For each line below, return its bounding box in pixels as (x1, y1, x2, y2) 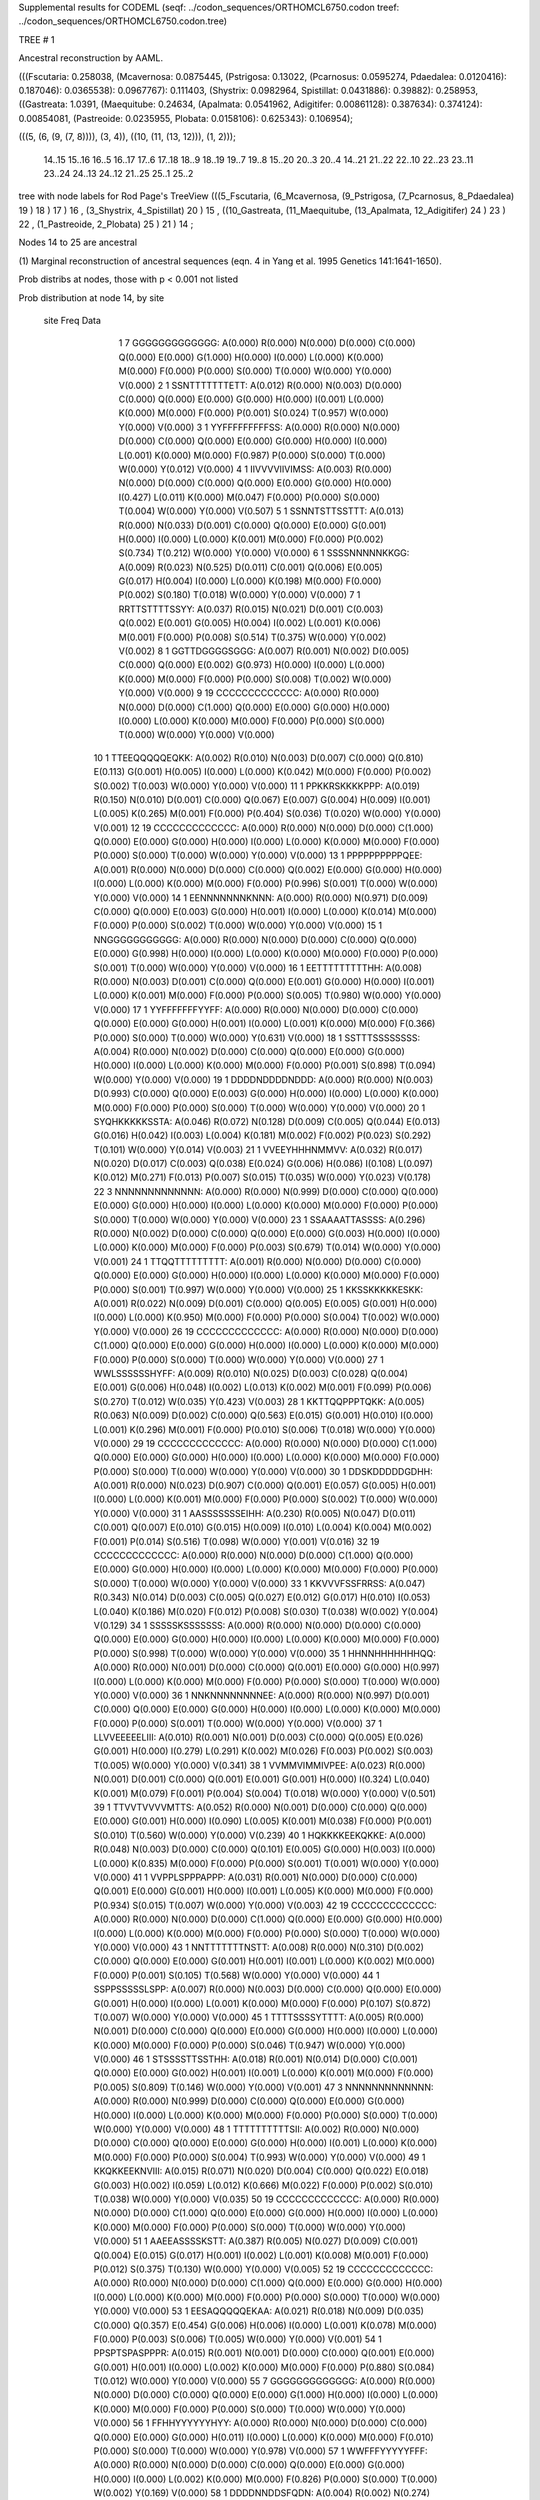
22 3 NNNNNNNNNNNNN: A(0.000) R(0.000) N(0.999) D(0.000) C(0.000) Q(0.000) (93, 1185, 439, 1197)
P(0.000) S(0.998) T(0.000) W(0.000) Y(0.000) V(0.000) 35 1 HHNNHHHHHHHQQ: (93, 1647, 437, 1659)
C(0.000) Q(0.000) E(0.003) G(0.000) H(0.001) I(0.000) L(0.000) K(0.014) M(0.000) (93, 906, 437, 918)
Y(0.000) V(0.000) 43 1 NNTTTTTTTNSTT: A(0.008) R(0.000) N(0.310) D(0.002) (93, 1941, 425, 1953)
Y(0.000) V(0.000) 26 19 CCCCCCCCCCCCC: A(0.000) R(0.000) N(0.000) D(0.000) (93, 1325, 439, 1337)
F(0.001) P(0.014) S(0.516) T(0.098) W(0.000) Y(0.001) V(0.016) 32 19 (93, 1535, 380, 1547)
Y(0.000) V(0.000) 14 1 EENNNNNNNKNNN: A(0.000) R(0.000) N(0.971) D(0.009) (93, 891, 429, 904)
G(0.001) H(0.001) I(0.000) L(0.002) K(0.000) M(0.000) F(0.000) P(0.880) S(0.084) (93, 2361, 435, 2373)
